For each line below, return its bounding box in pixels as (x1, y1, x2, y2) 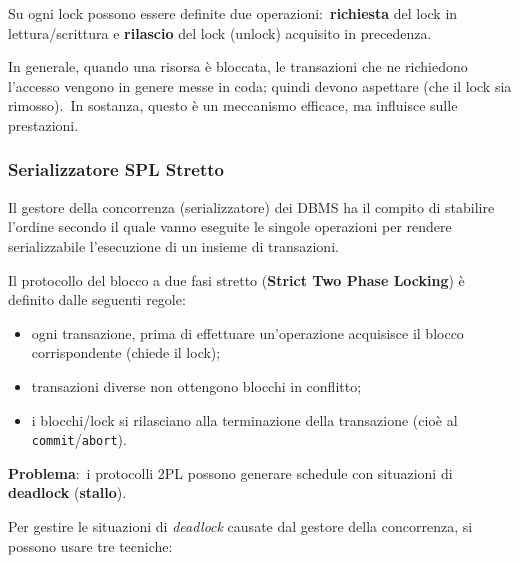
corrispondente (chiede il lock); (31, 342, 221, 363)
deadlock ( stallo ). (8, 482, 127, 503)
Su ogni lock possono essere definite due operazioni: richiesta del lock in (8, 3, 458, 23)
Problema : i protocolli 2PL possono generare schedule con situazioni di (8, 462, 453, 483)
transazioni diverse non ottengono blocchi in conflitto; (31, 375, 362, 396)
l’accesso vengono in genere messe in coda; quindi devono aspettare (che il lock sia (8, 75, 512, 96)
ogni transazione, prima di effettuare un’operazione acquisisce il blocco (31, 322, 464, 343)
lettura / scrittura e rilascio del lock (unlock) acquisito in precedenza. (8, 22, 432, 43)
